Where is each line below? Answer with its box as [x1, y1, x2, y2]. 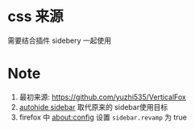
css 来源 [7, 7, 64, 26]
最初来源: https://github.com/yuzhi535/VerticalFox [19, 92, 186, 102]
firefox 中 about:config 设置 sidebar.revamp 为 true [19, 112, 187, 122]
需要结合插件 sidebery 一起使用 [7, 36, 112, 45]
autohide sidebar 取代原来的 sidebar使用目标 [19, 102, 168, 111]
